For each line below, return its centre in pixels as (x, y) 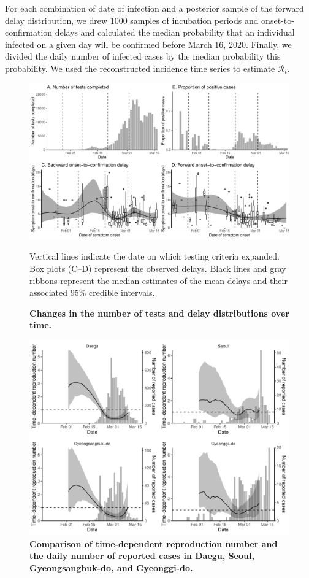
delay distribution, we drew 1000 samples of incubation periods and (132, 20)
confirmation (29, 32)
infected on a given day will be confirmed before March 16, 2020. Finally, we (148, 44)
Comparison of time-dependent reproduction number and (154, 543)
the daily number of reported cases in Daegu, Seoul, (142, 556)
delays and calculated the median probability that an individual (175, 32)
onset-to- (278, 20)
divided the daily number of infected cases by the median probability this (143, 56)
